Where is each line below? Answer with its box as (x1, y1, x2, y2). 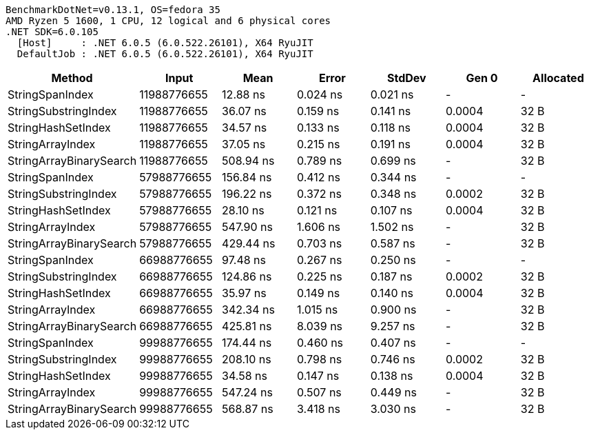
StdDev (387, 71, 426, 85)
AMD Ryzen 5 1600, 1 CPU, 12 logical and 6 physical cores (6, 15, 331, 26)
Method (51, 71, 93, 85)
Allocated (533, 71, 584, 85)
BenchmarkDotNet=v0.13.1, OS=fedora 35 (6, 4, 220, 15)
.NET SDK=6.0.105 (6, 26, 99, 37)
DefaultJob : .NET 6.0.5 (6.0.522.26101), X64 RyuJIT (17, 48, 313, 59)
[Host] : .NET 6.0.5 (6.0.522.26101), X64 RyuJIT (17, 37, 313, 48)
